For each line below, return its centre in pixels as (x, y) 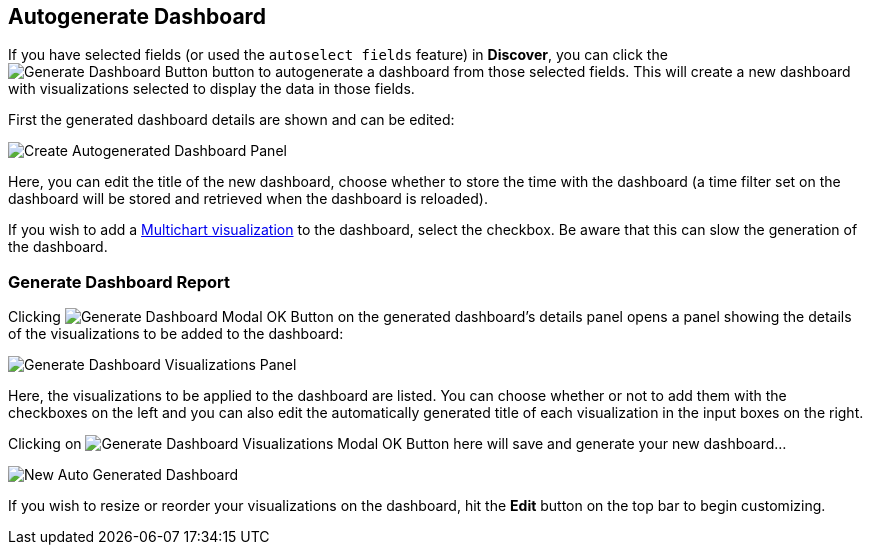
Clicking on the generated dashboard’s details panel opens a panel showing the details (430, 317)
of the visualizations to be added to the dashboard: (176, 334)
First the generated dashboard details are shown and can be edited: (231, 120)
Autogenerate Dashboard (137, 16)
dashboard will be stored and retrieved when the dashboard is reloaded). (248, 199)
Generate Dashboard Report (119, 281)
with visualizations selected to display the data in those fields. (211, 89)
